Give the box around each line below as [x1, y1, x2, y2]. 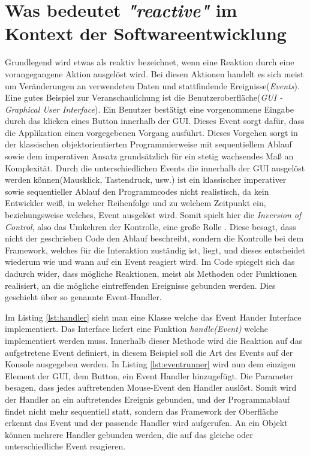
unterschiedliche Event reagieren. [5, 440, 126, 452]
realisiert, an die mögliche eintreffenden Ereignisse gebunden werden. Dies [5, 279, 276, 291]
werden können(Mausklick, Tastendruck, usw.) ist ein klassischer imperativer [5, 173, 287, 186]
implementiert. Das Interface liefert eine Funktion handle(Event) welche [5, 322, 268, 335]
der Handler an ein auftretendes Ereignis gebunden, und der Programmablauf [5, 392, 290, 405]
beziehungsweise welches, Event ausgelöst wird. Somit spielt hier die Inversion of [5, 209, 302, 221]
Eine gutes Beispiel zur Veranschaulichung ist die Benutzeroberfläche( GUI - [5, 91, 283, 104]
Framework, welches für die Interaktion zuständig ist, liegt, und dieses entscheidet [5, 243, 305, 256]
